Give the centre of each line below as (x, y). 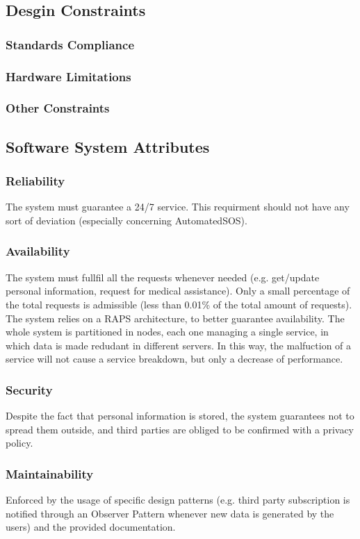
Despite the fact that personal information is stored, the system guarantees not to (180, 416)
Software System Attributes (108, 146)
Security (29, 389)
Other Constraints (58, 108)
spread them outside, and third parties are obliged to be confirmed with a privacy (180, 429)
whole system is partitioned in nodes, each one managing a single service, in (167, 332)
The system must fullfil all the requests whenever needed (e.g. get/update (163, 277)
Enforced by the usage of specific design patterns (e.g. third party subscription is (178, 500)
